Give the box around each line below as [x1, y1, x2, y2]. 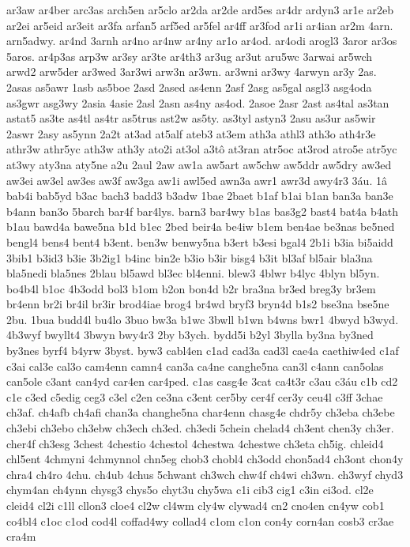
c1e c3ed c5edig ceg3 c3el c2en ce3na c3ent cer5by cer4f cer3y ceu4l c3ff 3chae [6, 388, 383, 405]
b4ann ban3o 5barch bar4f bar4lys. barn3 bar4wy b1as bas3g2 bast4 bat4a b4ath [6, 202, 399, 219]
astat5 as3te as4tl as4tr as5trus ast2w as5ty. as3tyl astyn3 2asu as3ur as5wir [6, 110, 376, 126]
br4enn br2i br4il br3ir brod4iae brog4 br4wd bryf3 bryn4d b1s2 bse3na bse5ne [6, 296, 389, 312]
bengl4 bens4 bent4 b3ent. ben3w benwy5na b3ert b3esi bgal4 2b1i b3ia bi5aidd [6, 233, 393, 250]
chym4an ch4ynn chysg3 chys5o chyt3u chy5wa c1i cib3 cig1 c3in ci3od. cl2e [6, 481, 374, 498]
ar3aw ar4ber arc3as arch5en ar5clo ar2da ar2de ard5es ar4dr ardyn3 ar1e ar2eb [6, 2, 393, 17]
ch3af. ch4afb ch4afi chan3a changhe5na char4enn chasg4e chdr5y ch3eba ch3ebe [6, 404, 395, 421]
